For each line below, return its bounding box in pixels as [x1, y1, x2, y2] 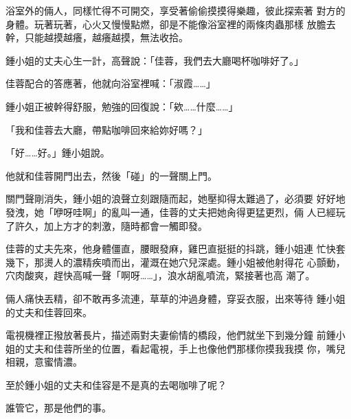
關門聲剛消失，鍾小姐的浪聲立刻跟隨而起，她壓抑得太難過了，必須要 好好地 [5, 191, 346, 206]
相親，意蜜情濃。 [5, 355, 82, 369]
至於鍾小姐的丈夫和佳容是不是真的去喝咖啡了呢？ [5, 377, 227, 392]
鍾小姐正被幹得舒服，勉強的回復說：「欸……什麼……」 [5, 99, 238, 113]
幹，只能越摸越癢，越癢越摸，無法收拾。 [5, 30, 188, 45]
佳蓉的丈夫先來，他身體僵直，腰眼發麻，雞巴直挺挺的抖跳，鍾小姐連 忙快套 [5, 241, 346, 256]
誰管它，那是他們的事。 [5, 400, 111, 415]
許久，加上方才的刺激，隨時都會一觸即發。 [14, 218, 207, 232]
